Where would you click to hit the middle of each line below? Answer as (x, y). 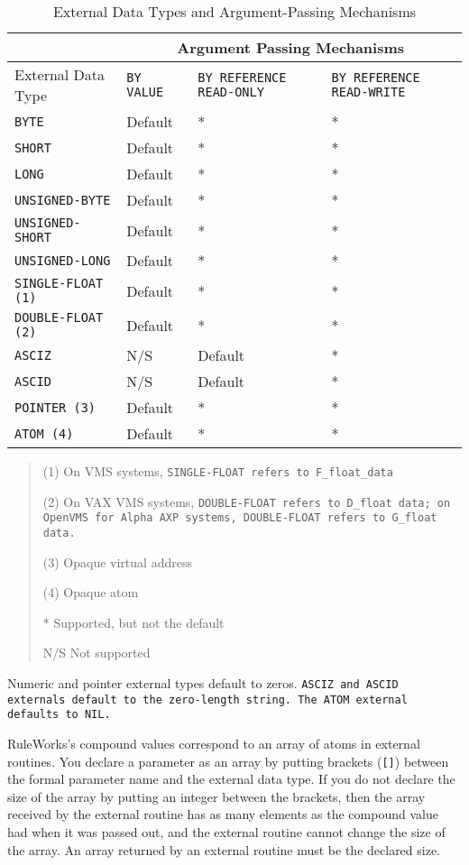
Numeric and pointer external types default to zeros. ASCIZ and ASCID (203, 683)
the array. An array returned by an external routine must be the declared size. (224, 849)
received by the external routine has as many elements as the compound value (223, 814)
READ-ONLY (231, 92)
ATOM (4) (44, 433)
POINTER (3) (55, 407)
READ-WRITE (368, 92)
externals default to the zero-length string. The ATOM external (207, 699)
